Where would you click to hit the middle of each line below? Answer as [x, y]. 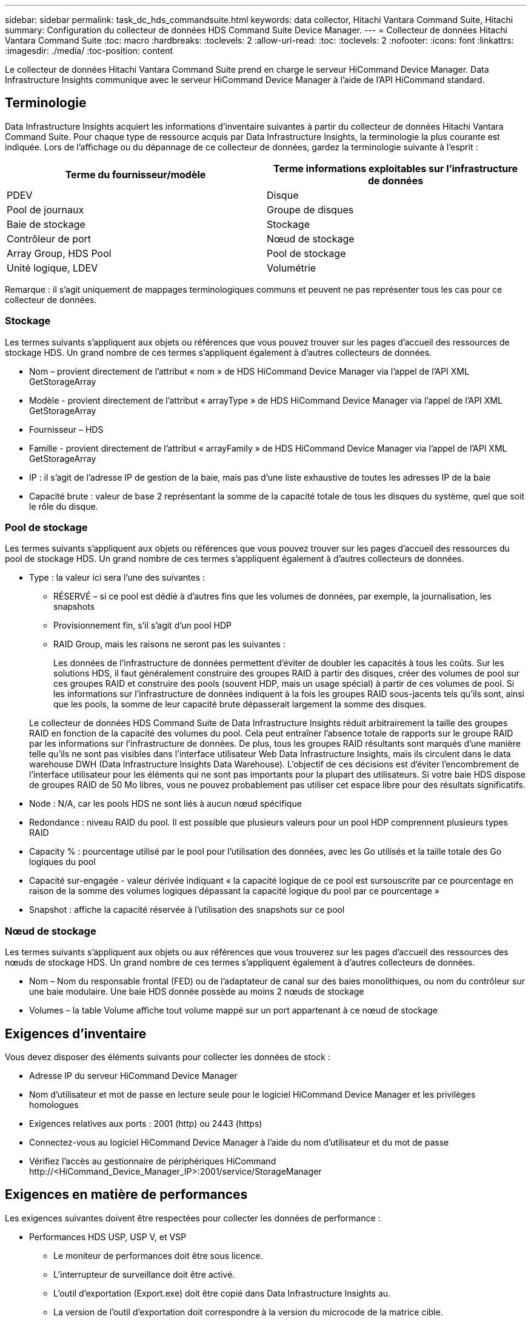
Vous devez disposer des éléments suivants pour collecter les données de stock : [168, 1057]
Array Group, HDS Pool [59, 253]
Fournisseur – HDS [66, 429]
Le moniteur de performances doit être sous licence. [158, 1255]
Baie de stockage [46, 224]
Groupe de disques [310, 209]
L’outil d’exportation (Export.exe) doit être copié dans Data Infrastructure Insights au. [222, 1293]
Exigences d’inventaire [76, 1033]
